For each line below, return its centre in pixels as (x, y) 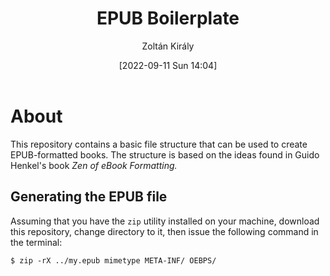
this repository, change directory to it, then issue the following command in (164, 231)
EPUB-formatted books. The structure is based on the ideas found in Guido (165, 154)
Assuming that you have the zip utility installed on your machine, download (165, 221)
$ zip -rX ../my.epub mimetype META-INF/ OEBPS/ (113, 260)
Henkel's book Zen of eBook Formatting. (94, 165)
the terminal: (36, 242)
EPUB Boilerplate (168, 18)
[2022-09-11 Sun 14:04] (168, 65)
